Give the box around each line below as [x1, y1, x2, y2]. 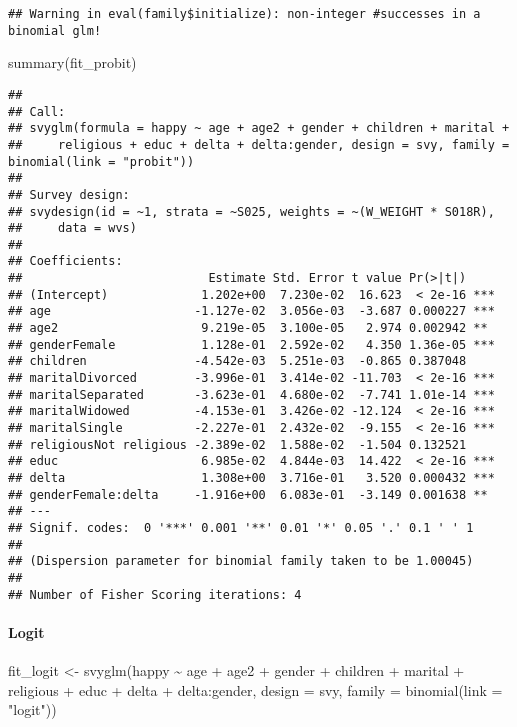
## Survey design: [8, 187, 130, 202]
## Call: [8, 104, 66, 119]
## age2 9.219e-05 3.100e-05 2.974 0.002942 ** [8, 321, 488, 336]
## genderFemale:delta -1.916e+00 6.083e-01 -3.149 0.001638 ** [8, 487, 488, 502]
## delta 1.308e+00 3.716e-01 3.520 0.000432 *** [8, 471, 495, 485]
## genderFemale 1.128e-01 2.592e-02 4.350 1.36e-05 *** [8, 337, 495, 352]
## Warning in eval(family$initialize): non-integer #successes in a [8, 7, 481, 21]
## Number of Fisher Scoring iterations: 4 [8, 587, 302, 602]
